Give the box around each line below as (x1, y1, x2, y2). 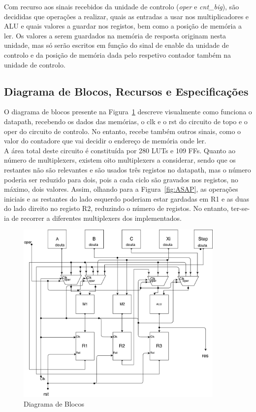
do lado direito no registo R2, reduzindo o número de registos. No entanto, (4, 203, 229, 213)
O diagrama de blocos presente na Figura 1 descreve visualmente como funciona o (4, 106, 252, 117)
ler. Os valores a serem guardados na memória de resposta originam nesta (4, 30, 226, 40)
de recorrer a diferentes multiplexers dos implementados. (11, 212, 182, 223)
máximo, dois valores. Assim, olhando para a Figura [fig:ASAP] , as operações (4, 184, 238, 194)
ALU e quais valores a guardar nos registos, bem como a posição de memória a (4, 21, 242, 31)
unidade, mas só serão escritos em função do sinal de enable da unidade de (4, 40, 229, 50)
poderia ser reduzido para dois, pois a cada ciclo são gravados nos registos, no (4, 174, 238, 184)
